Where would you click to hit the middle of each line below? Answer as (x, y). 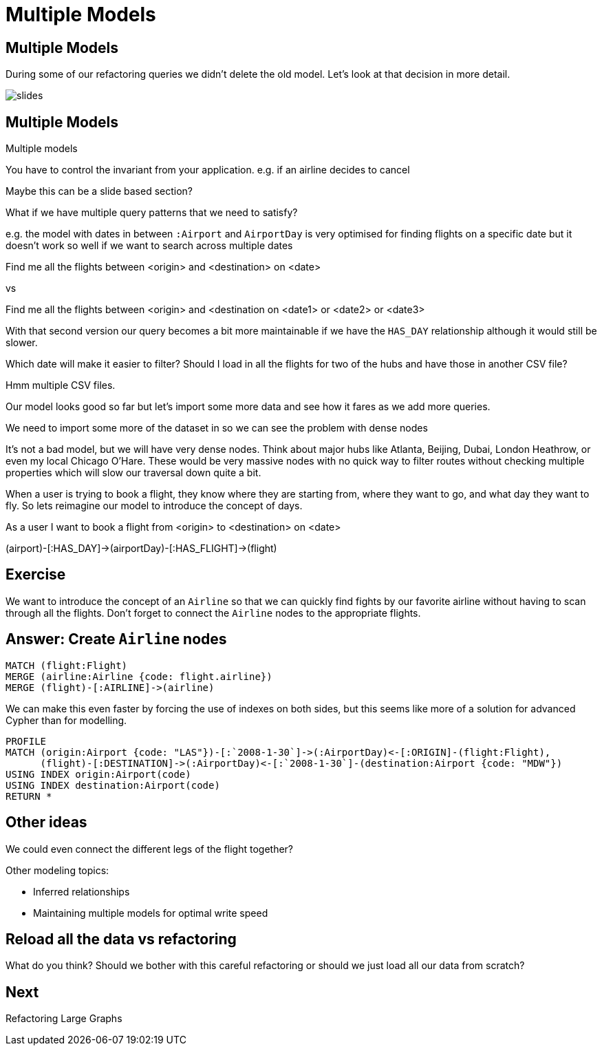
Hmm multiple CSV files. (61, 385)
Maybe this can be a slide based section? (99, 191)
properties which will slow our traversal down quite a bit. (133, 473)
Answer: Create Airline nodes (116, 639)
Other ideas (46, 822)
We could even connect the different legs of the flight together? (150, 849)
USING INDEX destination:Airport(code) (113, 785)
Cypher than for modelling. (66, 720)
